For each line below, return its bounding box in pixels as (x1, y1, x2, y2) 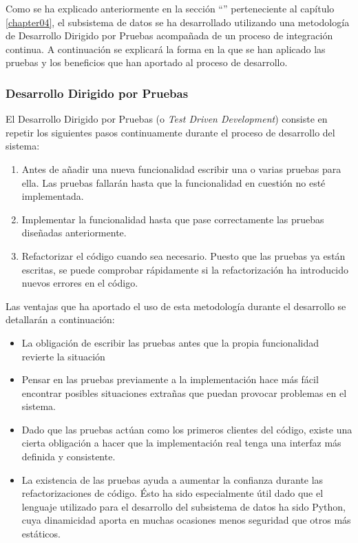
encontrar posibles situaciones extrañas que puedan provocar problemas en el (21, 385, 347, 400)
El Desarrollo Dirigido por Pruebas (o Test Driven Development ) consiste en (6, 112, 328, 126)
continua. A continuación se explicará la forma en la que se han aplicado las (6, 41, 326, 56)
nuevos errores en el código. (21, 276, 138, 290)
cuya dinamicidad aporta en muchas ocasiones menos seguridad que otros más (21, 513, 351, 527)
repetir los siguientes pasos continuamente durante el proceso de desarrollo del (6, 125, 335, 139)
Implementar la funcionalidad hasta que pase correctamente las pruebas (21, 212, 324, 226)
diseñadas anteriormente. (21, 225, 127, 240)
